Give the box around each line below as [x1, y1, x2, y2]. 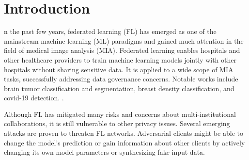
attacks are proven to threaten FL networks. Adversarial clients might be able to [4, 128, 244, 138]
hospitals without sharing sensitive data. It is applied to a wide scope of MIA [4, 64, 233, 74]
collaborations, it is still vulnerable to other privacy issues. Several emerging [4, 118, 230, 128]
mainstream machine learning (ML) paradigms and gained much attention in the [4, 35, 244, 46]
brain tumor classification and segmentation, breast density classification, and [4, 83, 234, 93]
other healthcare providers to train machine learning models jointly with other [4, 54, 236, 64]
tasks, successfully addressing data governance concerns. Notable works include [4, 74, 238, 84]
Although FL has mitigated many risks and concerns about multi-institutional [4, 109, 236, 119]
